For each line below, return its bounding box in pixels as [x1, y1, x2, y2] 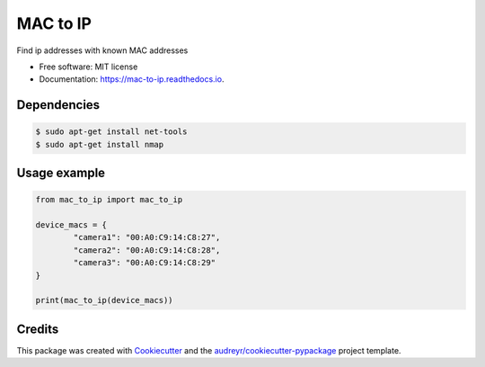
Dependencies [16, 97, 101, 112]
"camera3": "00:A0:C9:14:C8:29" [73, 257, 216, 268]
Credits [16, 321, 59, 336]
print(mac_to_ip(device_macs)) [35, 295, 174, 306]
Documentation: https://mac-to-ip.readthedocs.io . [39, 74, 225, 85]
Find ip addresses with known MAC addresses [16, 45, 189, 56]
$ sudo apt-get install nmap [35, 139, 164, 149]
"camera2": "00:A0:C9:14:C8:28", [73, 245, 221, 255]
